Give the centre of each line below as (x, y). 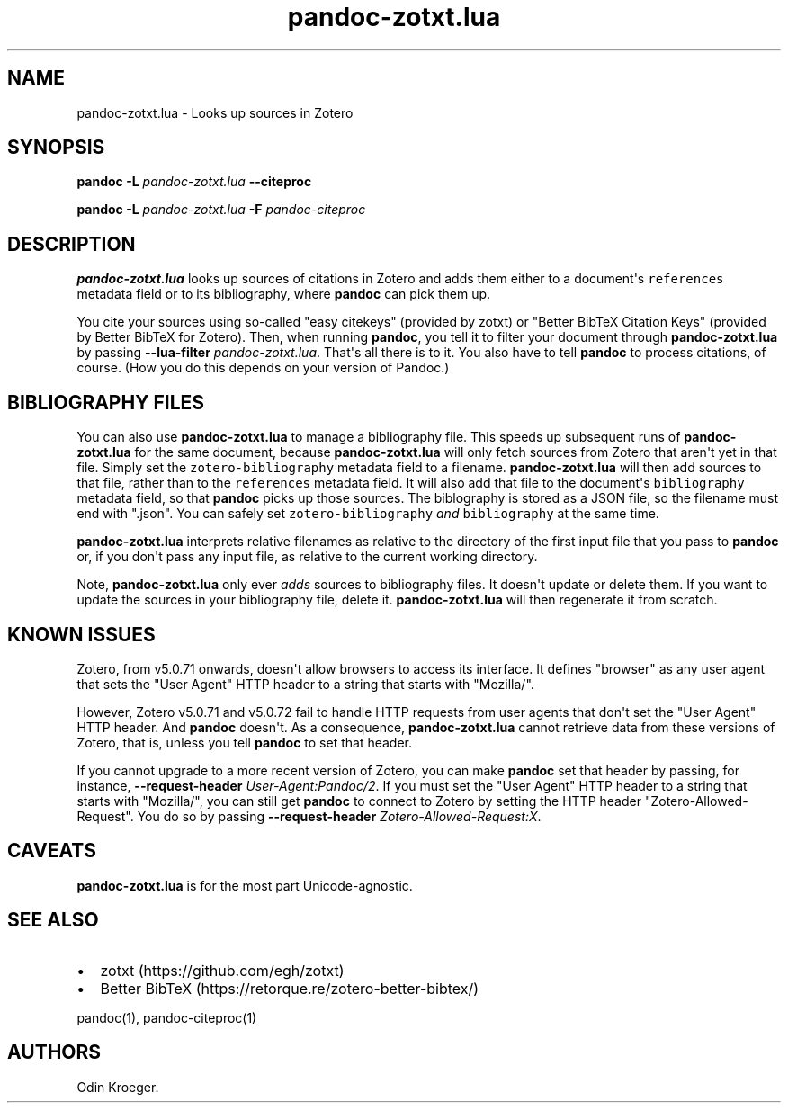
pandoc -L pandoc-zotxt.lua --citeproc (194, 182)
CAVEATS (52, 851)
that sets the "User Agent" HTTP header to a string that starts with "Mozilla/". (305, 684)
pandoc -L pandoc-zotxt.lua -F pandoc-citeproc (221, 210)
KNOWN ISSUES (81, 634)
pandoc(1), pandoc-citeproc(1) (167, 1017)
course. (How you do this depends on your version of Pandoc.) (263, 368)
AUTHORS (54, 1052)
